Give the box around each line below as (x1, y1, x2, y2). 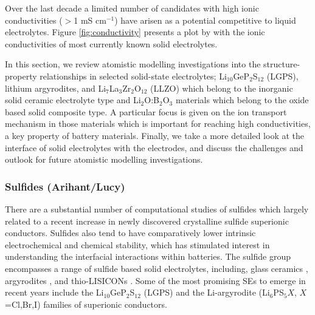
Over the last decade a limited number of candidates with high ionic (5, 2, 259, 14)
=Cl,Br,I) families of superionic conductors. (5, 297, 167, 310)
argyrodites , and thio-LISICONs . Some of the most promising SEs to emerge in (5, 274, 306, 286)
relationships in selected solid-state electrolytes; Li (40, 69, 227, 82)
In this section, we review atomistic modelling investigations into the (5, 58, 261, 70)
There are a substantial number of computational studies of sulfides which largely (5, 202, 309, 215)
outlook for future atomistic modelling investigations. (5, 153, 203, 166)
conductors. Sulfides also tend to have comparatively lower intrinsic (5, 226, 256, 239)
